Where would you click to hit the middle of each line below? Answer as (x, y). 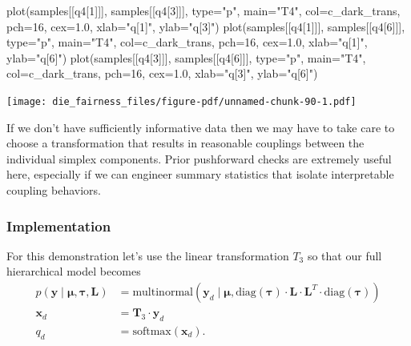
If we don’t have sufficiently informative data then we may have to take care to (201, 127)
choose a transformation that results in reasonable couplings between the (185, 143)
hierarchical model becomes (74, 271)
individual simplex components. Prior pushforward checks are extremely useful (199, 158)
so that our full (345, 255)
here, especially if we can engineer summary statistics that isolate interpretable (200, 174)
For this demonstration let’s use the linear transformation (148, 255)
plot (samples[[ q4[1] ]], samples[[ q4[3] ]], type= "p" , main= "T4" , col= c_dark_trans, (203, 10)
